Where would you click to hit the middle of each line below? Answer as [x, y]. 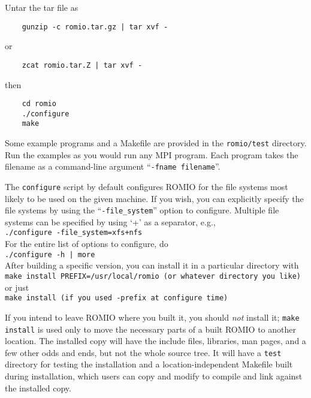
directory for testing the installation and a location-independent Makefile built [149, 364]
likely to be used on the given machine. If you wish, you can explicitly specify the [154, 198]
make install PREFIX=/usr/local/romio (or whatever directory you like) [153, 276]
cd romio [39, 104]
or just [17, 287]
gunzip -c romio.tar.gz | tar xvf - [95, 27]
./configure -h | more [50, 254]
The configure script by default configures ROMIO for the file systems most [147, 186]
